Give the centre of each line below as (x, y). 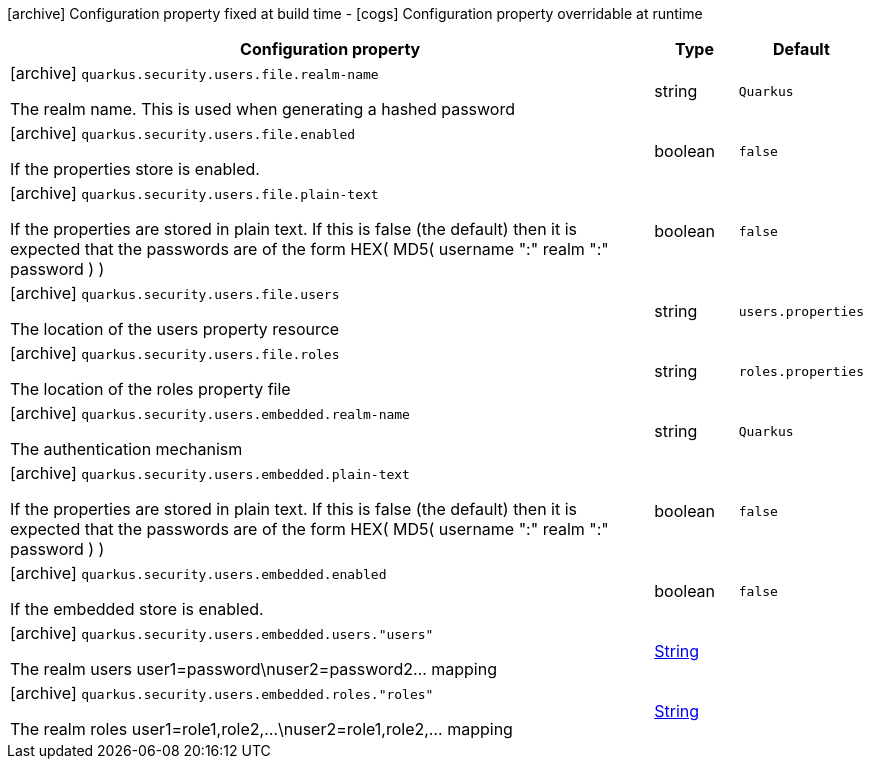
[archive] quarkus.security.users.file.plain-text (194, 193)
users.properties (801, 311)
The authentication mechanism (126, 449)
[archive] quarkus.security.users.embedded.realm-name (210, 413)
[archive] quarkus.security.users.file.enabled (183, 133)
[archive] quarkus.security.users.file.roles (175, 353)
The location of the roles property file (150, 389)
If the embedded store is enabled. (137, 609)
